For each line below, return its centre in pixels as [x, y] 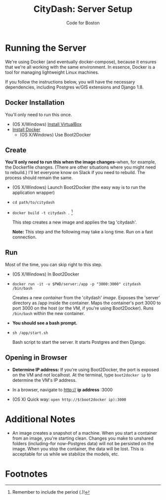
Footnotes [26, 474]
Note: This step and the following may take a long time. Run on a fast [83, 231]
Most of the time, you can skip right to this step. [54, 264]
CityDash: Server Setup [83, 9]
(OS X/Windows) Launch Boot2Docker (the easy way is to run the [79, 187]
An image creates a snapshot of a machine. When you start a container [84, 433]
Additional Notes [40, 419]
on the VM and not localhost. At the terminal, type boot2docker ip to [82, 375]
